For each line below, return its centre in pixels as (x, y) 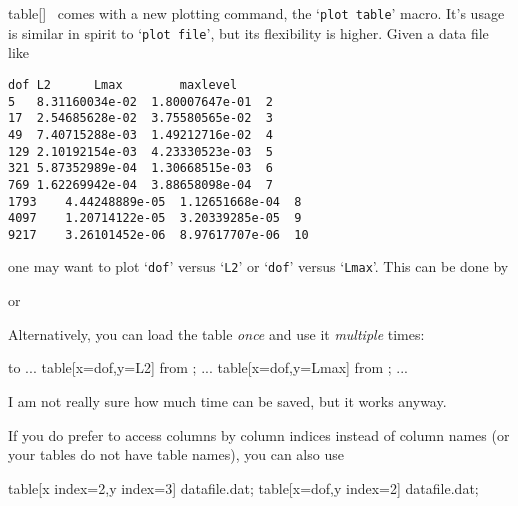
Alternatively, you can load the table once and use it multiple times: (216, 333)
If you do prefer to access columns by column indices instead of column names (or (259, 434)
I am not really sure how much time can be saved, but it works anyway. (227, 400)
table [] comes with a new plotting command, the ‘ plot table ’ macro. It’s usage (256, 13)
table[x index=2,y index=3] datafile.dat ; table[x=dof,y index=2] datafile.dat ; (243, 487)
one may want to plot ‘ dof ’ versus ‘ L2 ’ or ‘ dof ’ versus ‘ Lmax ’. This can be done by (258, 266)
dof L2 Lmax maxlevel (123, 84)
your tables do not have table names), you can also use (176, 454)
